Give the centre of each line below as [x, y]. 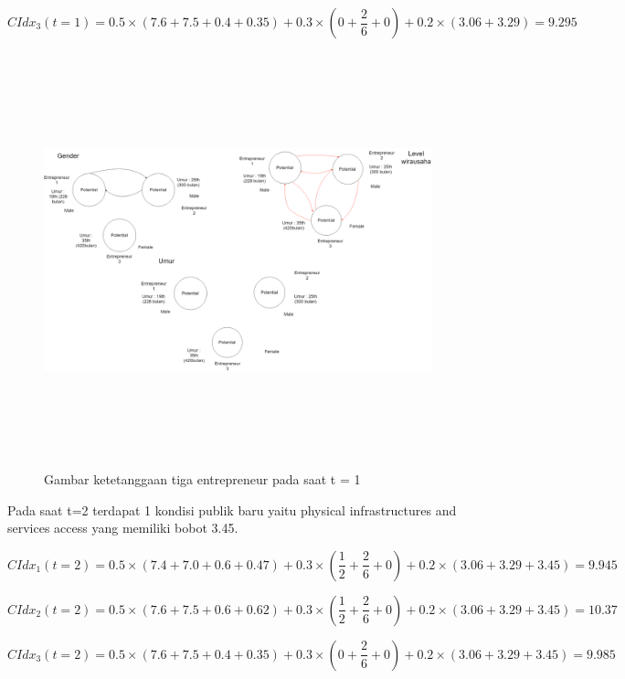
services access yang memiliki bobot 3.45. [123, 528]
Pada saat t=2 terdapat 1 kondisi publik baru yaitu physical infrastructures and [232, 509]
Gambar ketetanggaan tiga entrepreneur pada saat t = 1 [202, 479]
